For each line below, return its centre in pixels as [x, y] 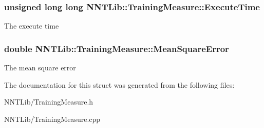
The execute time [32, 26]
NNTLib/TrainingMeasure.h [49, 102]
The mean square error [40, 68]
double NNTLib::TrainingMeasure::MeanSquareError [117, 48]
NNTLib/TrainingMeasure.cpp [52, 119]
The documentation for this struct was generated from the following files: [119, 84]
